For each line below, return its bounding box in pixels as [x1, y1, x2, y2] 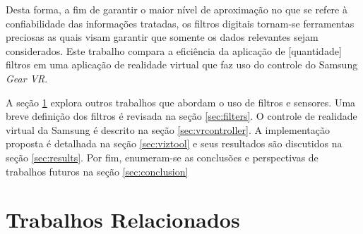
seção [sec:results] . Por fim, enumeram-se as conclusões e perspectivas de [6, 149, 319, 164]
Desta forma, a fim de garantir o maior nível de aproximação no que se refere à [6, 2, 347, 16]
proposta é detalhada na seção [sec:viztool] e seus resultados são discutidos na [6, 136, 343, 151]
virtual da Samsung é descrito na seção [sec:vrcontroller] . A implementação [6, 122, 330, 137]
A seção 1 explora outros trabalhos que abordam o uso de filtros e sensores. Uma [6, 94, 356, 109]
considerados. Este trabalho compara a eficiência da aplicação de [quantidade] [6, 43, 342, 58]
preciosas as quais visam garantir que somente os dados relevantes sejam [6, 30, 319, 44]
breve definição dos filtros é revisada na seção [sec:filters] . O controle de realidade [6, 109, 357, 123]
